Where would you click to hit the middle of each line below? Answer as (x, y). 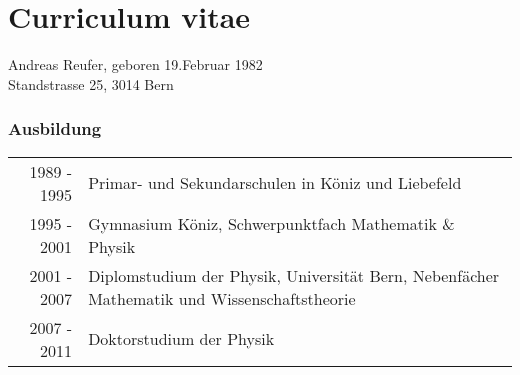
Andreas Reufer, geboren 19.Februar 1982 (135, 64)
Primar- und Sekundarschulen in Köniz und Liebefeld (275, 183)
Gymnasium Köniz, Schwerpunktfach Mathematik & (271, 223)
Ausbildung (55, 128)
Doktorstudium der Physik (181, 339)
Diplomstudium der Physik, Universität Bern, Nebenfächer (294, 275)
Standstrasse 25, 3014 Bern (91, 83)
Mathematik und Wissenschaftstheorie (222, 298)
